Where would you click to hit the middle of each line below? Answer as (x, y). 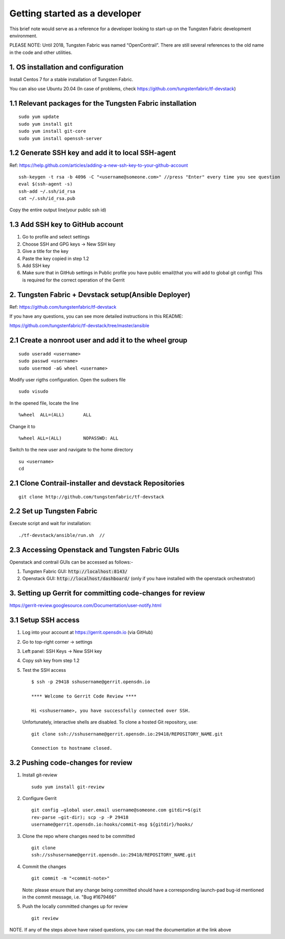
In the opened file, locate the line (44, 403)
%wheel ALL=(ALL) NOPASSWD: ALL (69, 438)
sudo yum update (39, 117)
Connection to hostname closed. (72, 748)
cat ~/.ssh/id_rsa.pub (47, 198)
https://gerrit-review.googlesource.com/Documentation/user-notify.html (85, 606)
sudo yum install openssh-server (60, 138)
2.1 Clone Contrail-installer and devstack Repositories (97, 483)
